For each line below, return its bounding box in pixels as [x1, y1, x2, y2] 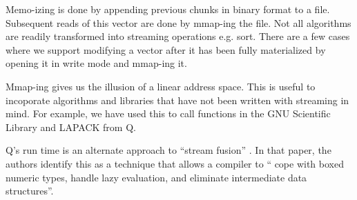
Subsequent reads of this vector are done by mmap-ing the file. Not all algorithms [6, 15, 351, 30]
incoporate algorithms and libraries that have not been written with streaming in [6, 92, 349, 107]
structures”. [6, 183, 54, 198]
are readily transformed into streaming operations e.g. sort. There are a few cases [6, 29, 350, 43]
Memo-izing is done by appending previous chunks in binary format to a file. [6, 2, 330, 16]
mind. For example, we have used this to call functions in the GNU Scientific [6, 106, 331, 121]
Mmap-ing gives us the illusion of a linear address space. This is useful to [6, 79, 316, 93]
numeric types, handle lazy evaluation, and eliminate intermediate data [6, 170, 307, 184]
